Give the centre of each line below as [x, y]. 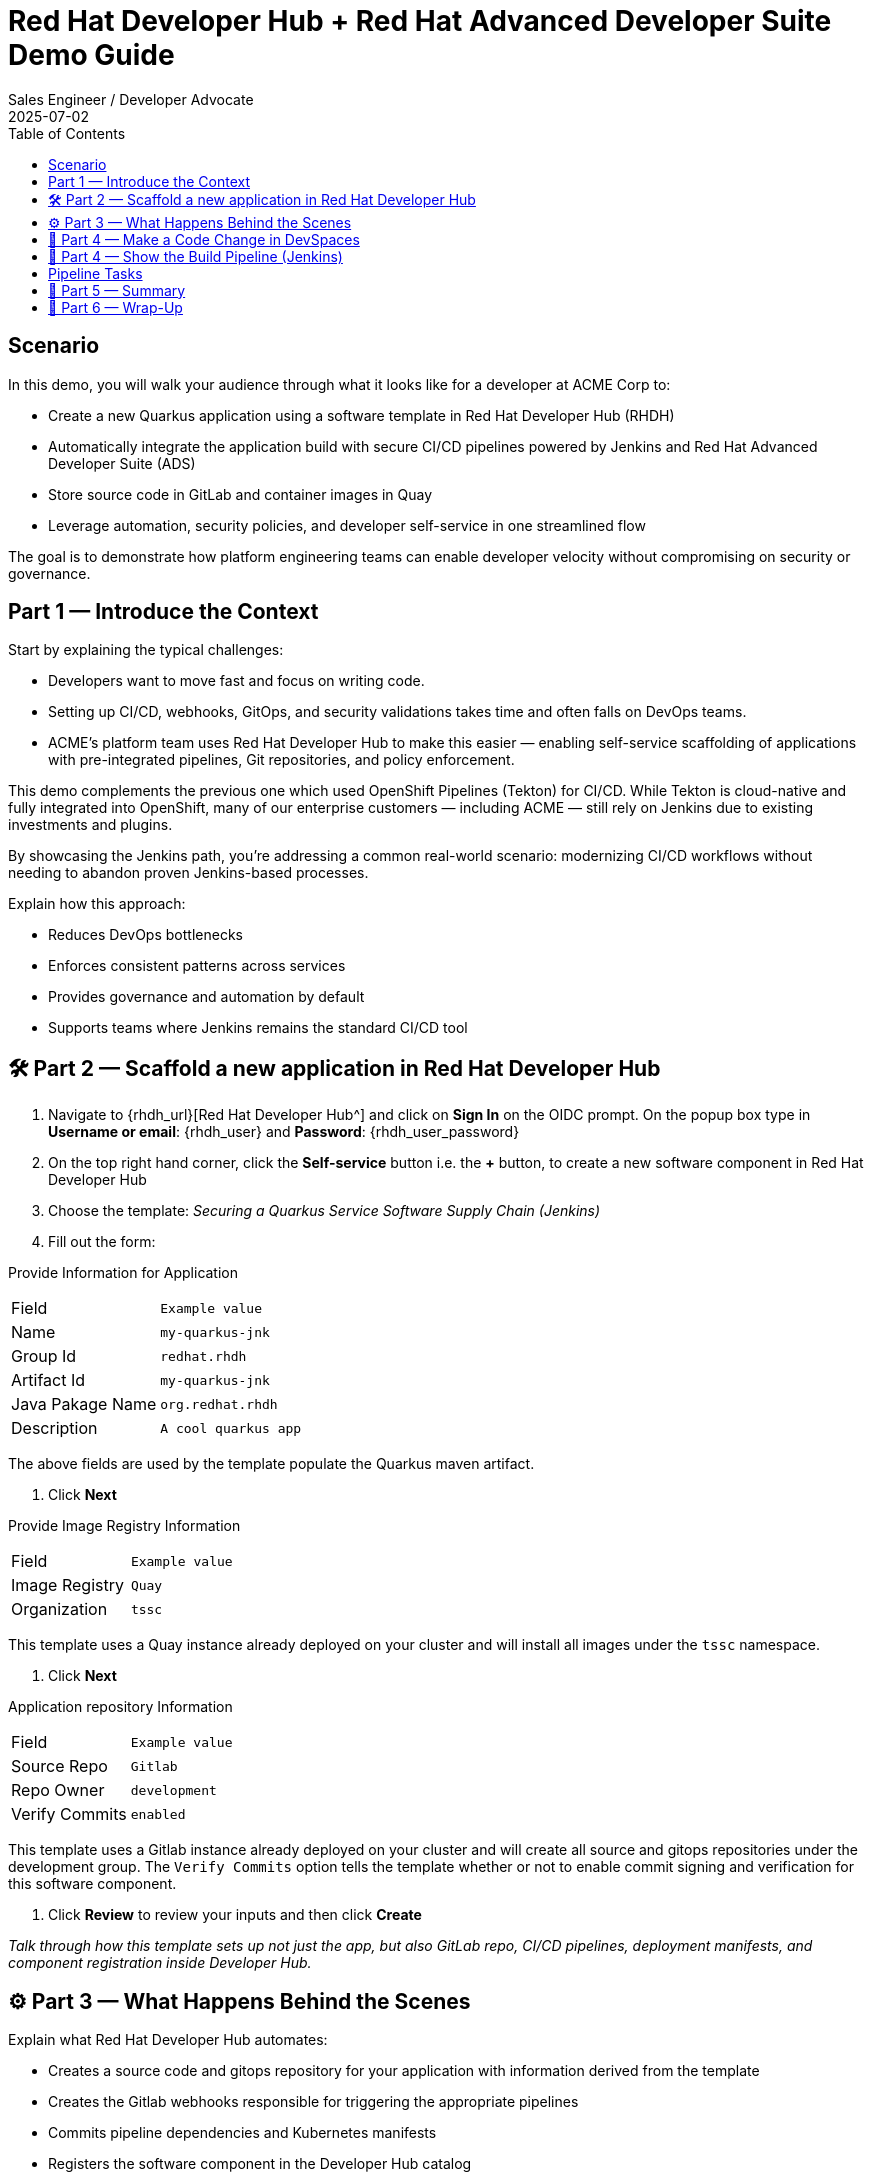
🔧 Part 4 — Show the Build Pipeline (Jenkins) [195, 256]
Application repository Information [120, 1707]
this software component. [92, 1884]
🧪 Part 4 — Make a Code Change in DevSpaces [204, 239]
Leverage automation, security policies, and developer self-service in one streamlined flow [347, 525]
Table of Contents [67, 133]
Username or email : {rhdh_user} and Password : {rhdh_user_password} [284, 1132]
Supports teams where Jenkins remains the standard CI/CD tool [258, 1028]
